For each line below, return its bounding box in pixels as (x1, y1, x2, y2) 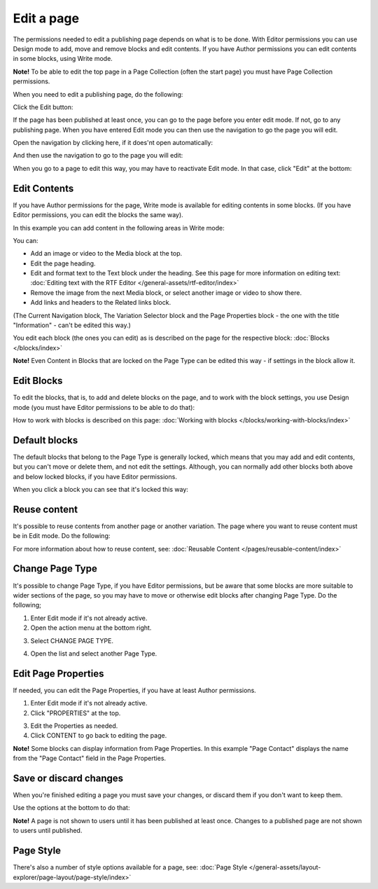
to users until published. (13, 827, 83, 835)
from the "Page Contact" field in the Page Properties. (13, 754, 167, 763)
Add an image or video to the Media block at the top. (30, 249, 183, 258)
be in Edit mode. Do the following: (13, 532, 111, 540)
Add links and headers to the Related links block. (30, 298, 171, 307)
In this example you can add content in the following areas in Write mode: (13, 223, 225, 232)
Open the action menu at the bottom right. (30, 623, 152, 632)
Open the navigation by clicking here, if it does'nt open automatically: (13, 139, 213, 147)
